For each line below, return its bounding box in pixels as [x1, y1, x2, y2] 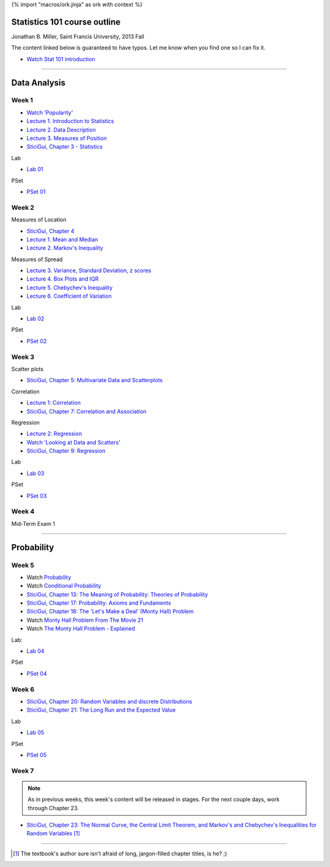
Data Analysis [11, 77, 66, 88]
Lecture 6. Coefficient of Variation [26, 292, 112, 300]
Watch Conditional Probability [26, 582, 101, 589]
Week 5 [11, 561, 35, 569]
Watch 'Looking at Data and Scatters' [26, 438, 120, 446]
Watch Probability [26, 574, 71, 581]
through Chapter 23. [28, 804, 79, 811]
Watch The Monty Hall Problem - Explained [26, 625, 136, 632]
